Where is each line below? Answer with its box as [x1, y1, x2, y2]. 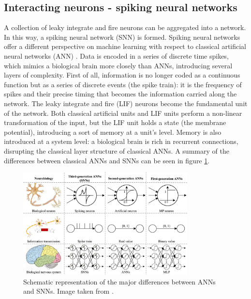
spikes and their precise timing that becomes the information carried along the [4, 89, 237, 99]
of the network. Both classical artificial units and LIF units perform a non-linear [4, 108, 242, 118]
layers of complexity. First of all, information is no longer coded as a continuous [4, 70, 240, 80]
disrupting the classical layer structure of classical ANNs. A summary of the [4, 145, 229, 156]
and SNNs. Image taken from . [23, 286, 114, 296]
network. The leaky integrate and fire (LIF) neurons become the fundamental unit [4, 98, 248, 108]
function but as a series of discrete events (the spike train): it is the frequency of [4, 79, 242, 89]
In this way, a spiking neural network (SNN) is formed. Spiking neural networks [4, 31, 240, 42]
